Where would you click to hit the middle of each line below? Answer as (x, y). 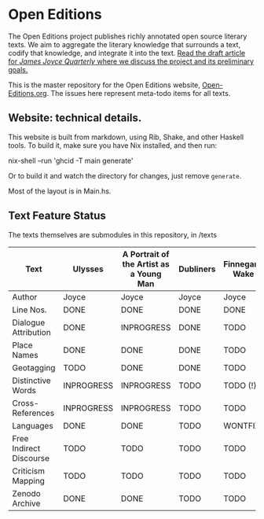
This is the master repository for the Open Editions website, (104, 85)
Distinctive (31, 381)
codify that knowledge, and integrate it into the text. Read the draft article (127, 53)
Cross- (26, 403)
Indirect (26, 448)
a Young (146, 274)
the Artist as (146, 263)
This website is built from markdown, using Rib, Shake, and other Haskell (126, 137)
